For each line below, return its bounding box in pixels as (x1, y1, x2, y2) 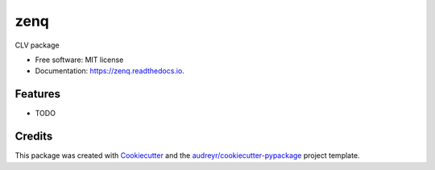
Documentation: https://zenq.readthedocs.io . (35, 66, 184, 76)
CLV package (14, 40, 60, 50)
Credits (14, 130, 53, 143)
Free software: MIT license (35, 55, 124, 64)
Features (14, 87, 60, 101)
